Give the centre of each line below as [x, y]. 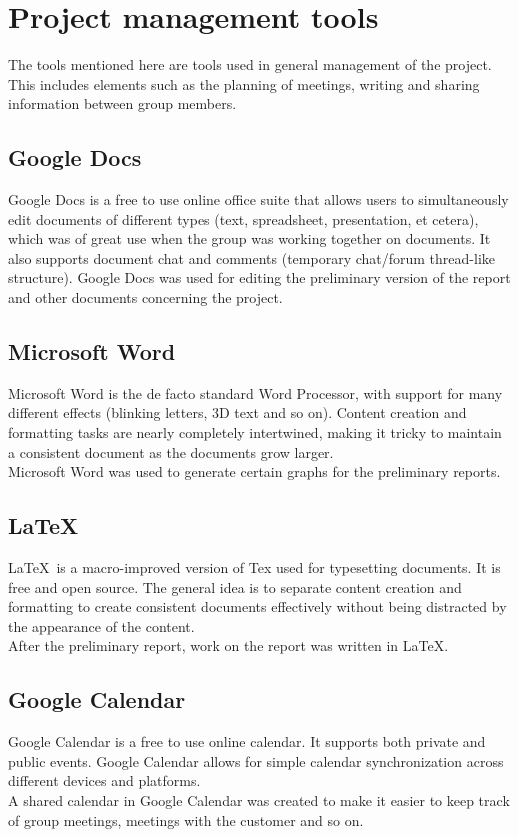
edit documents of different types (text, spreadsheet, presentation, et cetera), [243, 218]
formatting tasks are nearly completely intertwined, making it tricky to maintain [255, 432]
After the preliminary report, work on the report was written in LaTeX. [228, 645]
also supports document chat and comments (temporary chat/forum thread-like [252, 257]
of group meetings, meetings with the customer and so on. [186, 819]
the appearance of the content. [101, 625]
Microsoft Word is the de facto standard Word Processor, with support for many [255, 392]
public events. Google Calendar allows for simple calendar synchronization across [256, 760]
